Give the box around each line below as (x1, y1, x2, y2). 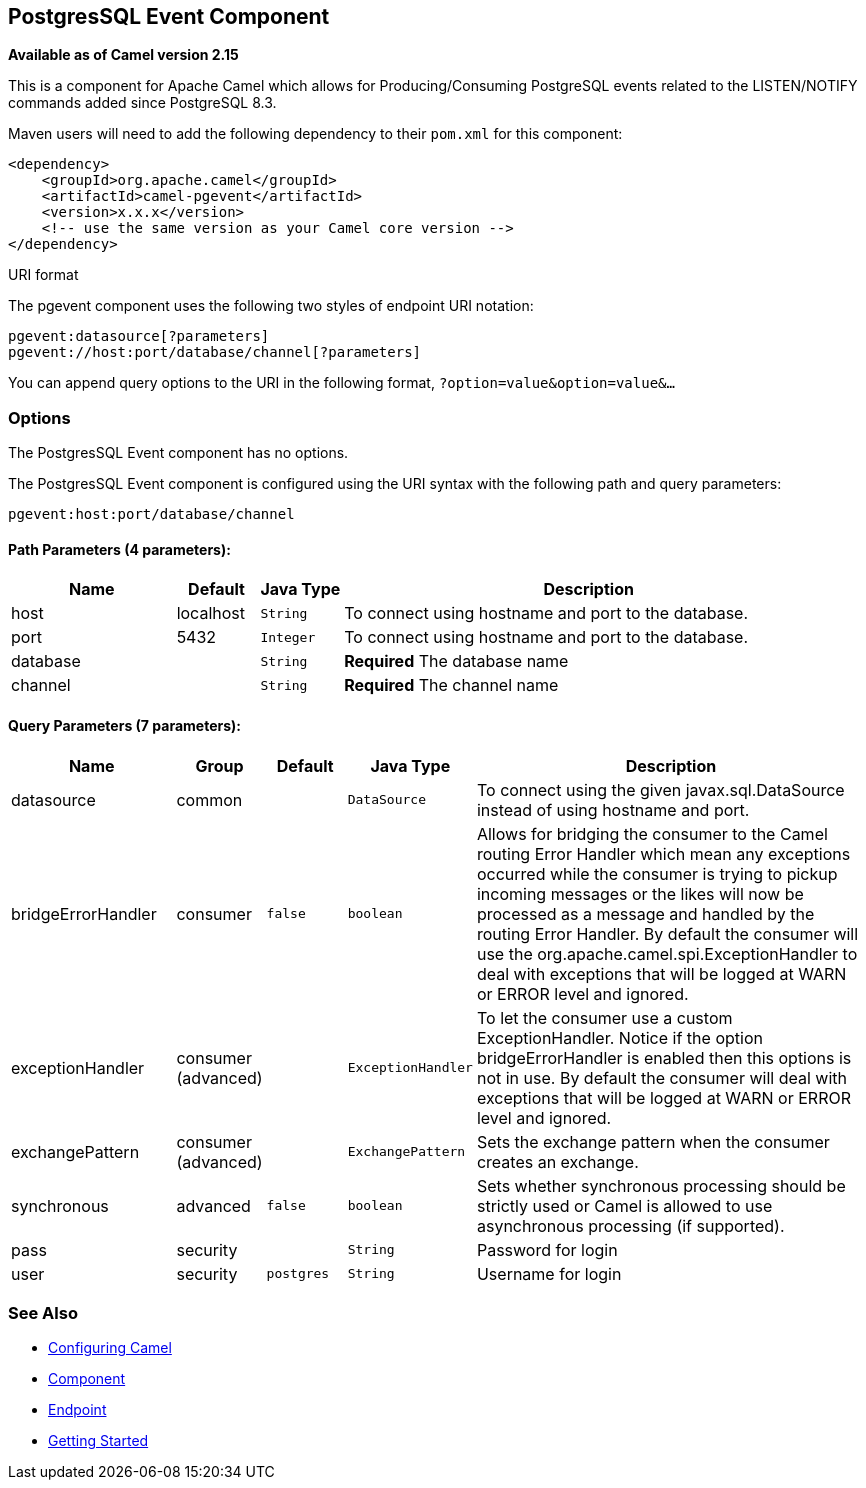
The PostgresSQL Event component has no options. (8, 444, 349, 462)
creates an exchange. (476, 1151, 639, 1172)
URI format (8, 266, 79, 284)
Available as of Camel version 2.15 (8, 46, 239, 64)
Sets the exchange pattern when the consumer (476, 1131, 830, 1152)
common (176, 789, 243, 810)
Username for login (476, 1263, 622, 1284)
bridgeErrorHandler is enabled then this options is (476, 1047, 852, 1068)
